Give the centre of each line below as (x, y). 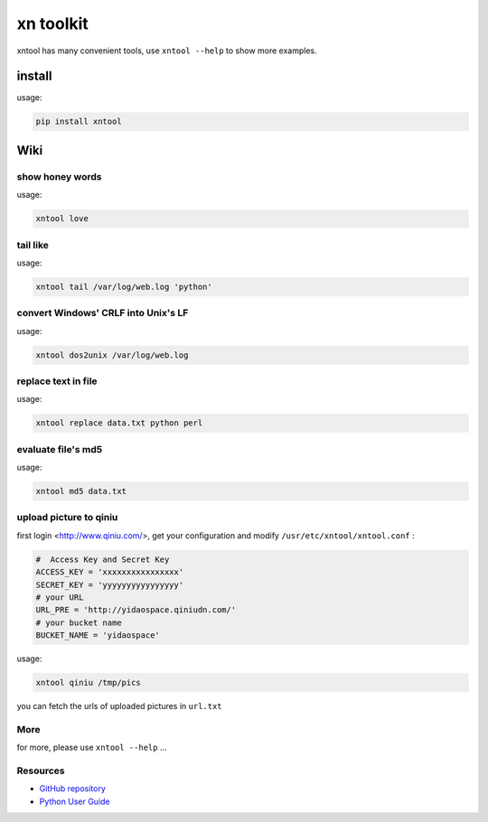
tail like (33, 245)
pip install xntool (79, 121)
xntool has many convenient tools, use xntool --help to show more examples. (167, 51)
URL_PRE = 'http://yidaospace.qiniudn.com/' (136, 610)
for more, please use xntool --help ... (92, 747)
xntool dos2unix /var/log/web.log (112, 355)
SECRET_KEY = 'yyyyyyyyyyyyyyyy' (110, 584)
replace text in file (57, 381)
